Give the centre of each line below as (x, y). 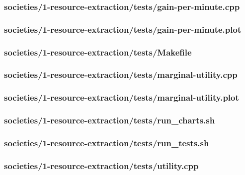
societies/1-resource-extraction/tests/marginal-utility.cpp (121, 75)
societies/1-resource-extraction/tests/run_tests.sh (107, 143)
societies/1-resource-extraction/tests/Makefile (98, 52)
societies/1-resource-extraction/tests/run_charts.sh (110, 120)
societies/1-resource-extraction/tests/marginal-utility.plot (122, 97)
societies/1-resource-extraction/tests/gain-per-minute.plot (123, 29)
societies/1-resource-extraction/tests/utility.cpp (101, 165)
